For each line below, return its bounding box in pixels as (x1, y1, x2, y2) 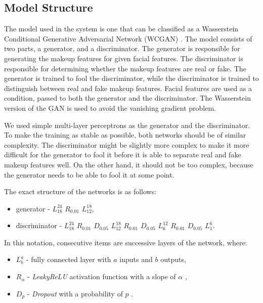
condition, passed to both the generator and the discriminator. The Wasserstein (4, 93, 251, 103)
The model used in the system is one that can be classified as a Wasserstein (4, 23, 239, 34)
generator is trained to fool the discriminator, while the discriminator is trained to (4, 73, 259, 83)
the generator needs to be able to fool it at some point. (4, 169, 174, 180)
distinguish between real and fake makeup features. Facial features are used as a (4, 82, 252, 93)
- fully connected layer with (26, 254, 111, 265)
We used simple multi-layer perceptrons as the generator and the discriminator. (4, 119, 250, 130)
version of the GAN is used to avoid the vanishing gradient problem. (4, 102, 216, 113)
